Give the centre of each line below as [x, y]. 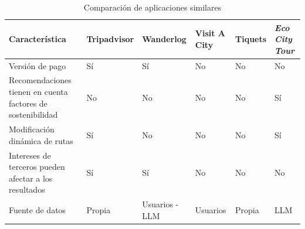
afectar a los [31, 178]
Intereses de [30, 155]
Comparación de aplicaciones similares [152, 7]
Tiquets [251, 39]
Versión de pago [38, 65]
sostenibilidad [33, 114]
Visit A [210, 33]
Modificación [32, 129]
